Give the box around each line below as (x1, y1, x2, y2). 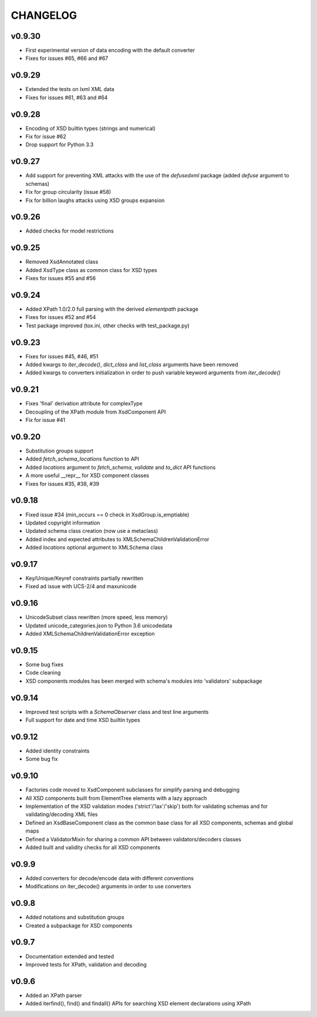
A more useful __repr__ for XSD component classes (25, 472, 150, 479)
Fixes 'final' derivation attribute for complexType (25, 400, 143, 407)
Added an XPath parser (25, 992, 82, 999)
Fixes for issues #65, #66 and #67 (25, 55, 109, 62)
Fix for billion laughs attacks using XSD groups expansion (25, 197, 165, 204)
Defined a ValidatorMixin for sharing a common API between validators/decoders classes (25, 835, 242, 843)
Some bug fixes (25, 661, 64, 668)
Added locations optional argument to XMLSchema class (25, 544, 164, 551)
